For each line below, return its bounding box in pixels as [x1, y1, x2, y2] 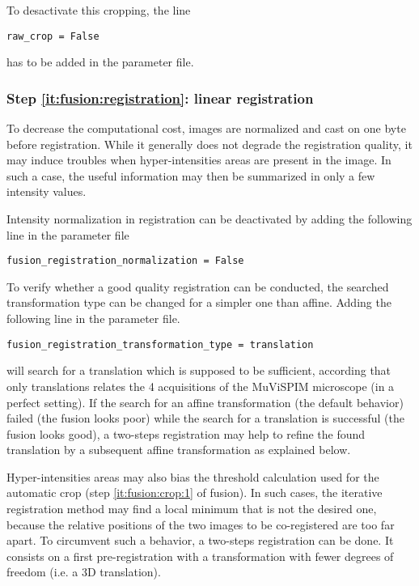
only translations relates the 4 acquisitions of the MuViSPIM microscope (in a [6, 377, 395, 394]
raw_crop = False [6, 30, 99, 42]
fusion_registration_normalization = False [6, 255, 244, 267]
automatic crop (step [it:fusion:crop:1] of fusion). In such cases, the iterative [6, 484, 383, 501]
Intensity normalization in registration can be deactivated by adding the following [6, 210, 413, 227]
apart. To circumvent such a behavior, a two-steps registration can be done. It [6, 532, 394, 549]
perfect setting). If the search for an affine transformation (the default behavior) [6, 393, 404, 410]
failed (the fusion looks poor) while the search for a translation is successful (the [6, 410, 404, 427]
